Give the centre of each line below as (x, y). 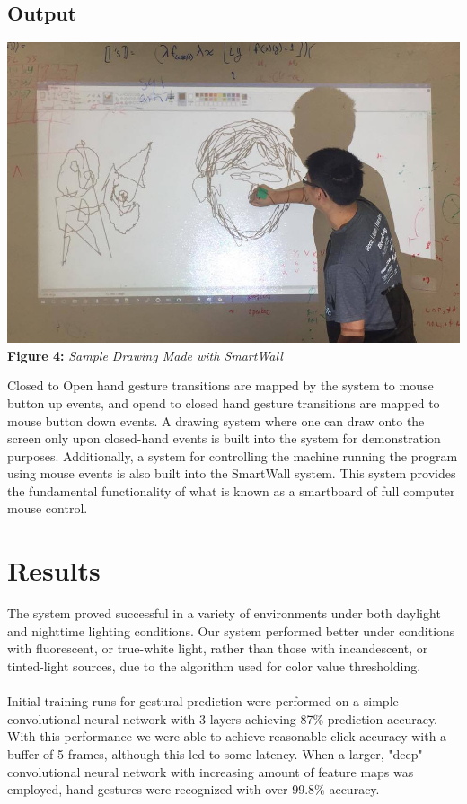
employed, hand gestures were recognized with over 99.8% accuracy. (194, 789)
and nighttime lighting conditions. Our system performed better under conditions (231, 630)
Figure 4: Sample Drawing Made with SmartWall (145, 355)
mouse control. (48, 508)
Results (54, 570)
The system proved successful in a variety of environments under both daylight (224, 613)
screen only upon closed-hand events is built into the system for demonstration (224, 438)
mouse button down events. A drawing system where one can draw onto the (216, 420)
